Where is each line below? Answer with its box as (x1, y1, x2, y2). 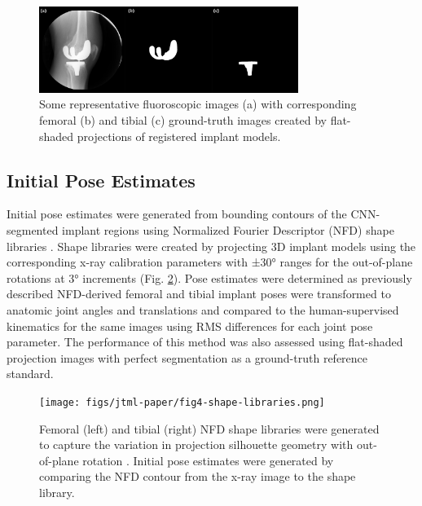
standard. (7, 365, 54, 382)
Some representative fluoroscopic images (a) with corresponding (39, 95, 357, 112)
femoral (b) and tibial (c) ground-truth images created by (39, 112, 327, 129)
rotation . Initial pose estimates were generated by (82, 451, 334, 469)
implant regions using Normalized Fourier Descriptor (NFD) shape (62, 222, 394, 239)
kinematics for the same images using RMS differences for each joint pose (7, 317, 373, 334)
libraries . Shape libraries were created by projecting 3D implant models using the (7, 237, 416, 254)
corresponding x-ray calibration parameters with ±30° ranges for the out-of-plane (7, 253, 413, 271)
